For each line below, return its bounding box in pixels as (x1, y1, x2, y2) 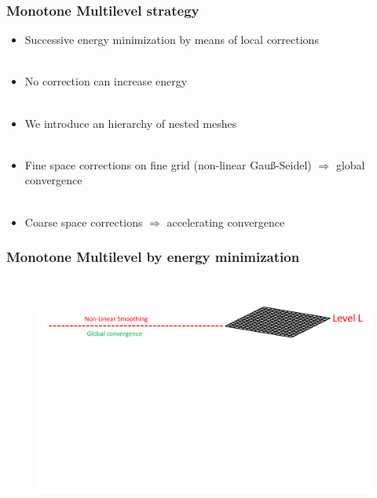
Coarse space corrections (24, 213, 143, 230)
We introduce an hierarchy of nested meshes (24, 115, 237, 131)
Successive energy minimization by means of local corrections (24, 31, 319, 48)
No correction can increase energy (24, 73, 188, 89)
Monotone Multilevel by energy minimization (6, 247, 300, 267)
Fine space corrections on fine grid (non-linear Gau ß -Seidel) (24, 156, 312, 173)
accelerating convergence (167, 213, 285, 230)
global (335, 156, 365, 173)
